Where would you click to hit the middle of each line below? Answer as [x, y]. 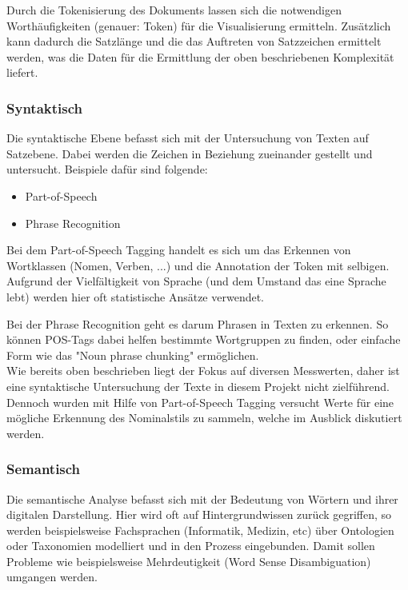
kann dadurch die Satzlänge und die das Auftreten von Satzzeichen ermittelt [194, 41]
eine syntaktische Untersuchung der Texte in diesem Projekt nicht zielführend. [198, 386]
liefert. [22, 72]
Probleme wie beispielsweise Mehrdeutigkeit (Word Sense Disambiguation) [189, 561]
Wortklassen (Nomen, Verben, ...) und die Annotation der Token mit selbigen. [198, 265]
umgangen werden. [52, 577]
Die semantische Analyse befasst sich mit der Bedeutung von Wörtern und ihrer [202, 498]
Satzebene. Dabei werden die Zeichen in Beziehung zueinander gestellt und [190, 153]
